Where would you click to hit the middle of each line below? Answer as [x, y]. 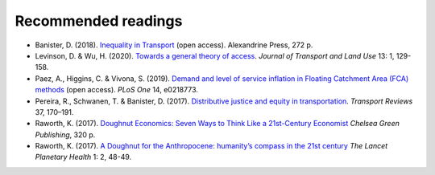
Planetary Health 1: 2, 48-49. [83, 157]
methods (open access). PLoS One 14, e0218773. [117, 90]
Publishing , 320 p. [65, 134]
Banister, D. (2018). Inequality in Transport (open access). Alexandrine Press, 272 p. [174, 45]
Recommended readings [99, 21]
